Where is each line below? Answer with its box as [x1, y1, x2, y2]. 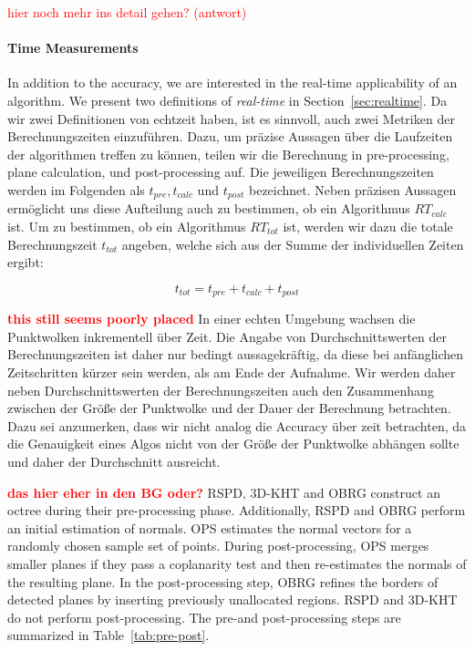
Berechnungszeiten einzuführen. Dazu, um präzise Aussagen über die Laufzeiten [7, 127, 453, 146]
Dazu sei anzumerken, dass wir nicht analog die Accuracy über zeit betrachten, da [7, 416, 467, 435]
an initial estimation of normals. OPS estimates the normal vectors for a [7, 518, 412, 537]
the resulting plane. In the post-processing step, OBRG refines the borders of [7, 572, 439, 591]
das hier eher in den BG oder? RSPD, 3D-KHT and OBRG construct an [7, 482, 440, 501]
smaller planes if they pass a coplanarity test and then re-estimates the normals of [7, 553, 467, 573]
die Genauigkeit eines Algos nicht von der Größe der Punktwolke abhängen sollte [7, 434, 460, 453]
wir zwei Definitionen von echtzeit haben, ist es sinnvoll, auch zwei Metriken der [7, 108, 455, 128]
